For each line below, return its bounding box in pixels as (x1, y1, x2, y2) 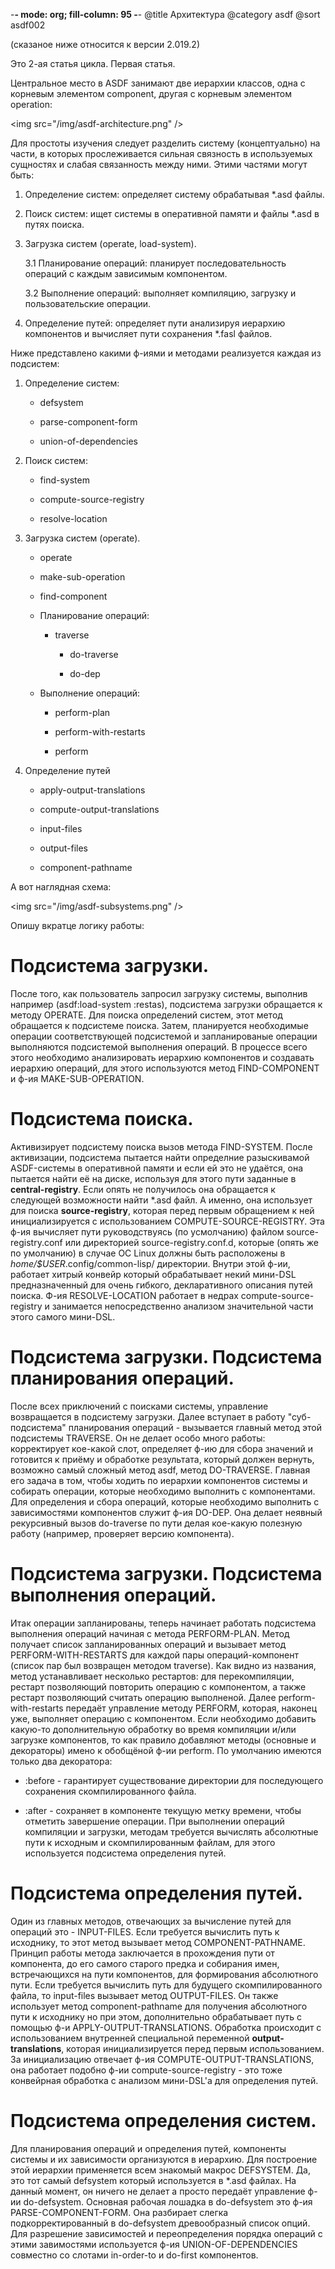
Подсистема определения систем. (10, 2109, 317, 2132)
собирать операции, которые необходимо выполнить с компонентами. (10, 1485, 316, 1497)
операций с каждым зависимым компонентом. (24, 268, 228, 279)
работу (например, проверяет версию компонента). (10, 1527, 235, 1539)
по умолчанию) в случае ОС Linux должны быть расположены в (10, 1247, 286, 1259)
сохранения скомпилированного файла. (24, 1785, 197, 1797)
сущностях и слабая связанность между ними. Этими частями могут (10, 159, 308, 170)
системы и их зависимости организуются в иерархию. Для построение (10, 2153, 318, 2165)
